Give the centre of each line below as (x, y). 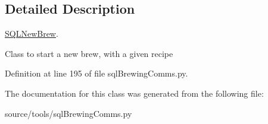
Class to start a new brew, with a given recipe (89, 53)
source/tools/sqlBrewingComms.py (68, 113)
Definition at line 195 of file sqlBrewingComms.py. (96, 73)
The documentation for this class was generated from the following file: (134, 93)
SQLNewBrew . (32, 34)
